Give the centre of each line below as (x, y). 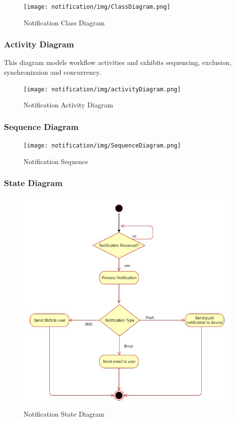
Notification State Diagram (64, 413)
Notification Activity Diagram (68, 105)
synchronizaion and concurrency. (53, 72)
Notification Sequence (56, 161)
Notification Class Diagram (64, 22)
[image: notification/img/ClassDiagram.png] (97, 7)
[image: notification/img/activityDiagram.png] (102, 89)
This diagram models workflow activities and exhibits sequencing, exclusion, (118, 62)
